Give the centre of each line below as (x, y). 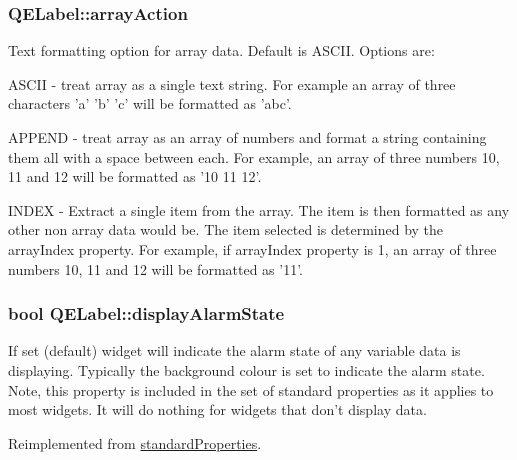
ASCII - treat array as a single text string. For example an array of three (232, 83)
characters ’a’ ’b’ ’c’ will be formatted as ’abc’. (150, 103)
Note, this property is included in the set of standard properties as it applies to (251, 389)
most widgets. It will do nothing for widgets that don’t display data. (217, 409)
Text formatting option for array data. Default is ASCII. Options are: (221, 50)
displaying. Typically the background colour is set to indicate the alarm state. (246, 369)
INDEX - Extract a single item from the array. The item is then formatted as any (259, 209)
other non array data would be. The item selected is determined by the (226, 229)
